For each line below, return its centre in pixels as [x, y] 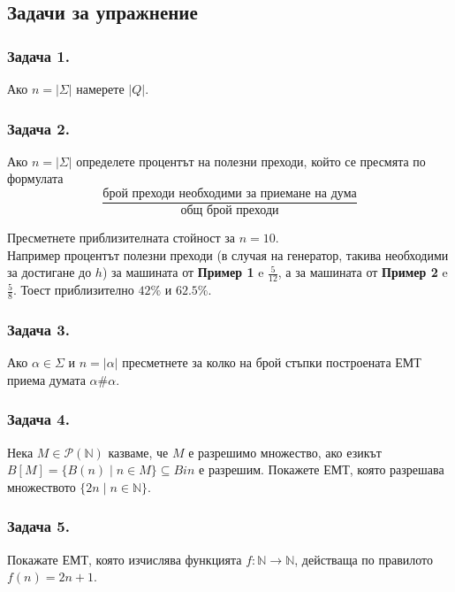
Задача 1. [38, 55]
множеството [42, 486]
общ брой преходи [230, 211]
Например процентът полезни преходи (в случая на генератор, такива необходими [228, 254]
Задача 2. [38, 128]
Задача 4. [38, 419]
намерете [100, 88]
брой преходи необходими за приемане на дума [230, 194]
